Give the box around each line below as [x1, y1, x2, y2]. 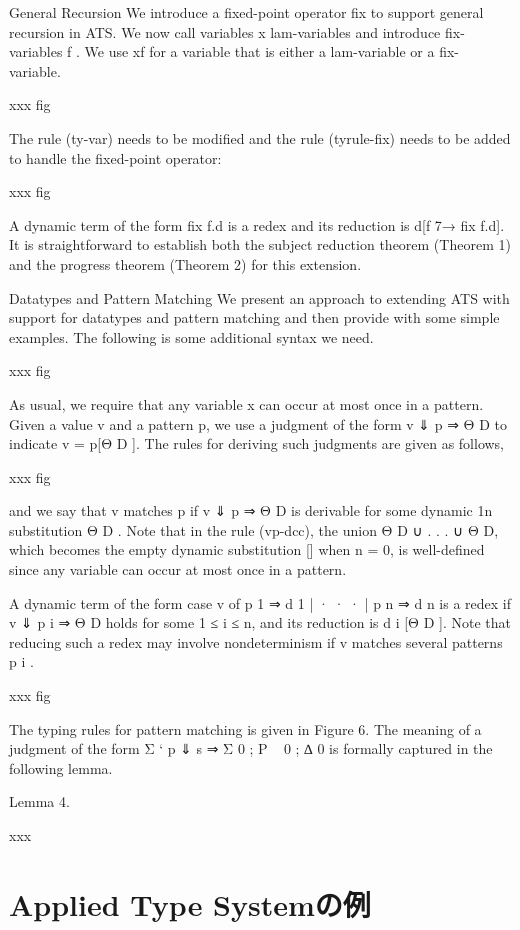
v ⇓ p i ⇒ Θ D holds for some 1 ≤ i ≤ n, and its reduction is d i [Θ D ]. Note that [9, 612, 511, 633]
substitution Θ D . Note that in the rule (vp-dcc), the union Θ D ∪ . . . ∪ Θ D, [9, 519, 499, 540]
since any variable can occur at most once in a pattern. [9, 559, 347, 580]
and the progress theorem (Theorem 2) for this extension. [9, 253, 362, 274]
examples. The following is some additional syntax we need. [9, 326, 374, 347]
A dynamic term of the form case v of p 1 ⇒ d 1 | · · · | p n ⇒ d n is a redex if [9, 592, 512, 613]
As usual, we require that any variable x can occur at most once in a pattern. [9, 393, 484, 414]
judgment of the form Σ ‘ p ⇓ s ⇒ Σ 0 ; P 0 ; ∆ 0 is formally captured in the [9, 738, 493, 759]
